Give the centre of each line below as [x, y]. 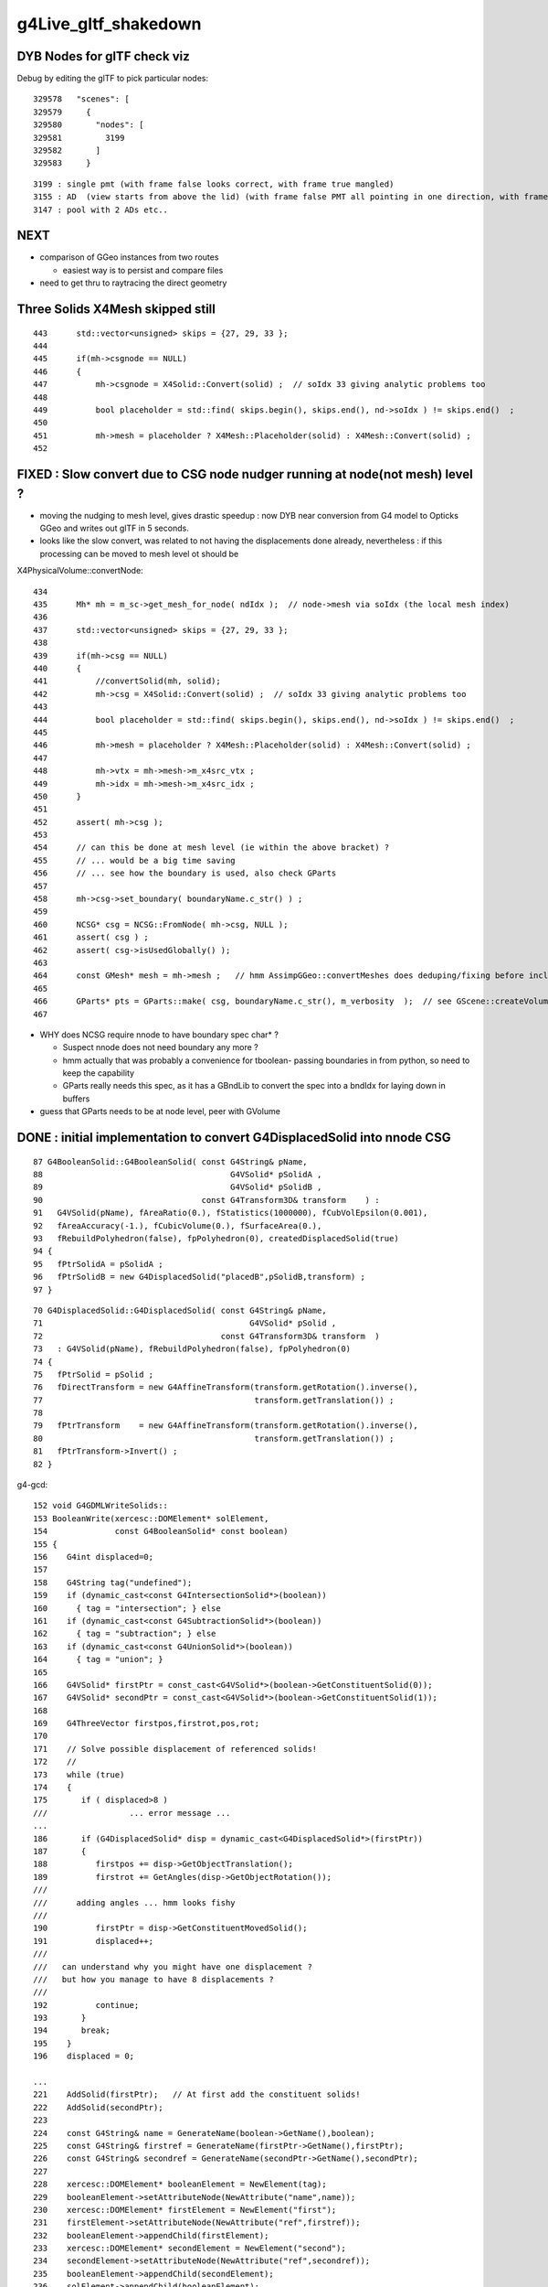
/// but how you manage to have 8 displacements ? [153, 1979]
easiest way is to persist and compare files [143, 270]
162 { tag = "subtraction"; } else [125, 1634]
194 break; [72, 2030]
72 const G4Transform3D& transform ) [206, 1336]
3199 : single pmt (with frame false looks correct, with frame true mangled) [214, 184]
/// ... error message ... [132, 1813]
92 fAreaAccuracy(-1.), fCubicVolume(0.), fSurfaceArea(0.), [178, 1225]
